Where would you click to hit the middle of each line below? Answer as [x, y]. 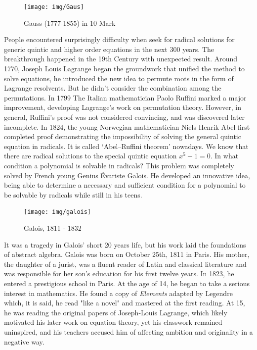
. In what [224, 156]
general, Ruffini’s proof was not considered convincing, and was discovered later [124, 117]
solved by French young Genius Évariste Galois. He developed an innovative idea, [127, 175]
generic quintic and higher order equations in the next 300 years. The [109, 49]
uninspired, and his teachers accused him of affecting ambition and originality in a [128, 331]
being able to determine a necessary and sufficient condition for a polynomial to [125, 185]
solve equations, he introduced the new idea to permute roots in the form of [119, 78]
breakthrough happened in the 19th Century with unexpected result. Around [121, 59]
